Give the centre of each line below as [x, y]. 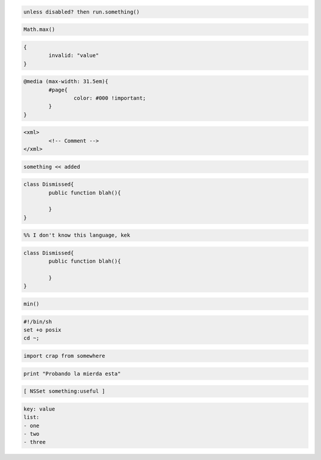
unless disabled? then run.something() [81, 12]
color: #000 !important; [110, 98]
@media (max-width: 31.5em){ [66, 81]
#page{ [58, 90]
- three [34, 442]
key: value [39, 409]
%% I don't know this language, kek [77, 235]
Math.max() [39, 29]
